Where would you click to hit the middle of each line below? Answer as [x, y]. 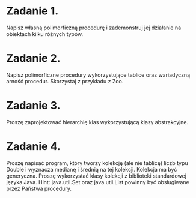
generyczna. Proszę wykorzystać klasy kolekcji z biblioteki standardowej [96, 176]
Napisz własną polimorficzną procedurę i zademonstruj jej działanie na [94, 28]
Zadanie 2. [34, 58]
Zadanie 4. [34, 146]
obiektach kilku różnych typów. [45, 34]
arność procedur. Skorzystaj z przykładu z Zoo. [65, 81]
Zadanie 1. [32, 11]
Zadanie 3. [33, 106]
